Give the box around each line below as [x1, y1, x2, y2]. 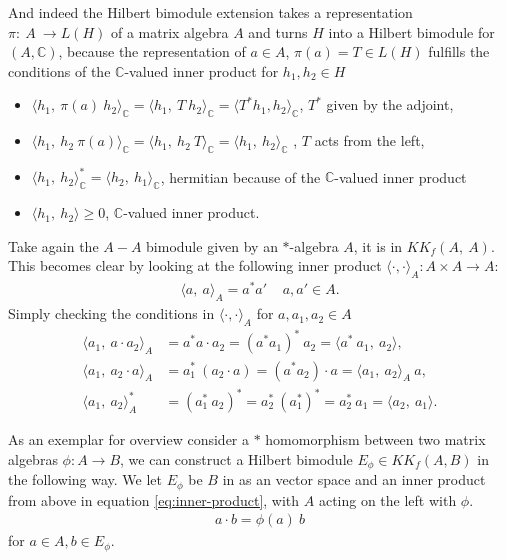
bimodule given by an [146, 235, 278, 256]
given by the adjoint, [326, 94, 454, 115]
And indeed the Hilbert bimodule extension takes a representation [8, 2, 413, 22]
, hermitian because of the [160, 166, 321, 187]
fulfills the [428, 41, 490, 62]
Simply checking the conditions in [8, 303, 215, 324]
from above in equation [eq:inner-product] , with [8, 489, 300, 510]
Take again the [8, 235, 99, 256]
